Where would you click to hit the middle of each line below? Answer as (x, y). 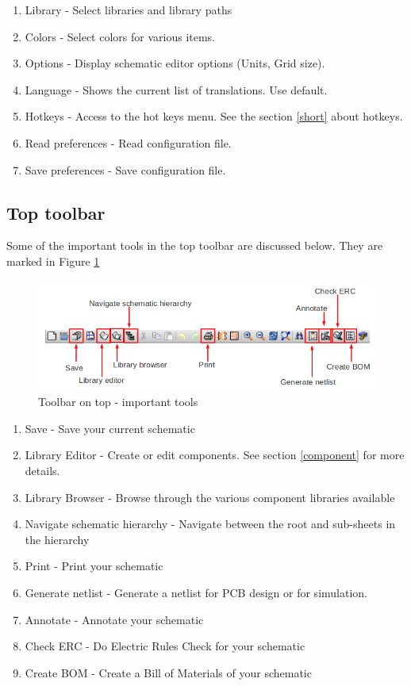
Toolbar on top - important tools (118, 402)
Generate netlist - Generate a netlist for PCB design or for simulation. (196, 592)
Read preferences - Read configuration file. (128, 142)
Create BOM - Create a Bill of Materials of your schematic (168, 672)
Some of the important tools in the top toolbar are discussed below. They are (195, 245)
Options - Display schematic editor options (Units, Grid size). (175, 63)
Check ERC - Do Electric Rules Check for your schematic (165, 646)
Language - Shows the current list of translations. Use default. (176, 89)
